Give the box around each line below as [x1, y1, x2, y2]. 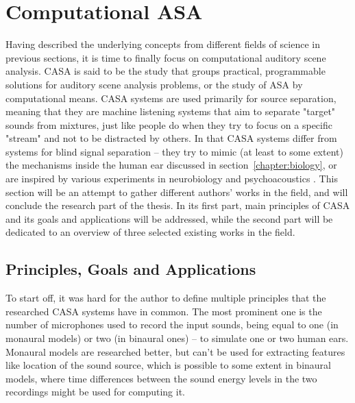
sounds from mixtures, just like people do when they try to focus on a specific [5, 117, 332, 132]
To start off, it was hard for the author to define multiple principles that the [5, 291, 326, 305]
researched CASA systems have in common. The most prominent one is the [5, 304, 322, 318]
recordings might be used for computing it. [5, 384, 186, 399]
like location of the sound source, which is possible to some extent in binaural [5, 358, 331, 372]
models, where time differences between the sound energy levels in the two [5, 371, 317, 385]
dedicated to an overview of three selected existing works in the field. [5, 225, 295, 239]
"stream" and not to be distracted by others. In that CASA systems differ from [5, 131, 337, 145]
